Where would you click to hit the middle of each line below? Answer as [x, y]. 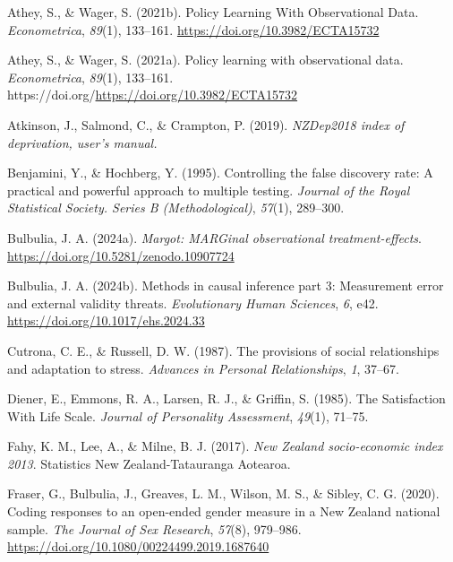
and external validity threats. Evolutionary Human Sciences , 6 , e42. [193, 303]
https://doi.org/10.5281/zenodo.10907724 [121, 255]
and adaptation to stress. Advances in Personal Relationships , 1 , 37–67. [203, 368]
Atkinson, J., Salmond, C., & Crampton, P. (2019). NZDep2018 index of [206, 124]
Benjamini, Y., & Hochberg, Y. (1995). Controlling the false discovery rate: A [220, 173]
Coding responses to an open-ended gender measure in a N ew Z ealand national [224, 511]
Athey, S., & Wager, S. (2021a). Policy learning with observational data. [205, 60]
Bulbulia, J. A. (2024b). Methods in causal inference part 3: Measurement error [226, 285]
